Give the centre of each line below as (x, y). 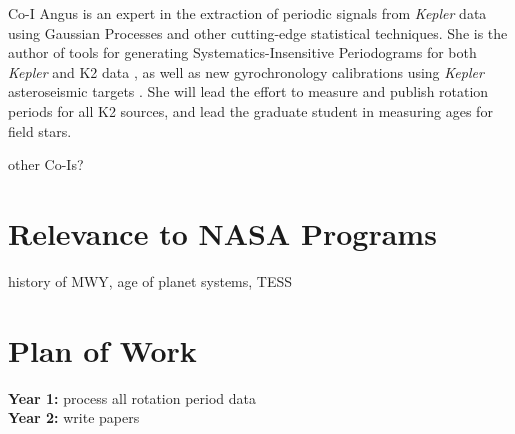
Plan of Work (102, 349)
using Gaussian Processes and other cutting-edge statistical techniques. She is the (258, 32)
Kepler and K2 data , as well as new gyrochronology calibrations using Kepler (246, 71)
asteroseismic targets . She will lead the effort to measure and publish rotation (248, 91)
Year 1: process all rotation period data (132, 397)
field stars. (40, 130)
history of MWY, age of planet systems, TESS (150, 280)
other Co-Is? (46, 164)
